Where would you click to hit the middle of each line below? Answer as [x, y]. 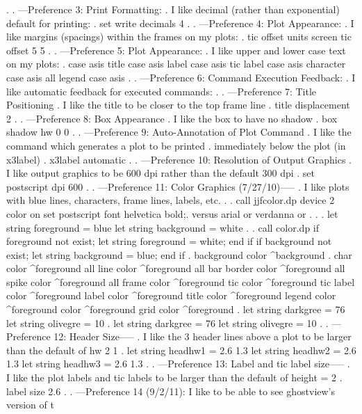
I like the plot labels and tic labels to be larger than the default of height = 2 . [174, 377]
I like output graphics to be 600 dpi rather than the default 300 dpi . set [161, 173]
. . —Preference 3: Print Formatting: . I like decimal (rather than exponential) [173, 9]
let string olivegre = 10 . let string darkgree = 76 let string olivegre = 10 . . [167, 323]
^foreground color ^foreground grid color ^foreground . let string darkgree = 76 [176, 309]
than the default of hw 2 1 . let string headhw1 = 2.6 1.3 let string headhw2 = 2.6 [181, 350]
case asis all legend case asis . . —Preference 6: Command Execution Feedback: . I [181, 77]
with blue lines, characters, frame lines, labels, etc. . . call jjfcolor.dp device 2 [171, 200]
